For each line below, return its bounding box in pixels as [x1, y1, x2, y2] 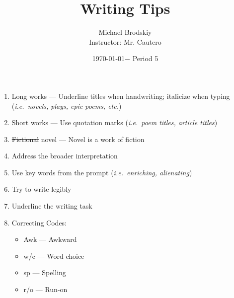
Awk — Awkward [23, 234, 77, 244]
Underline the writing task [11, 201, 92, 211]
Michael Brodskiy [98, 27, 152, 37]
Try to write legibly [11, 184, 72, 194]
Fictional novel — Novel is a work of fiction [11, 134, 145, 144]
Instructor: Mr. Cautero [89, 36, 161, 47]
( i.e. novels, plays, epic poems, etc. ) [11, 100, 122, 111]
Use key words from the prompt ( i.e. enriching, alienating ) [11, 167, 192, 177]
